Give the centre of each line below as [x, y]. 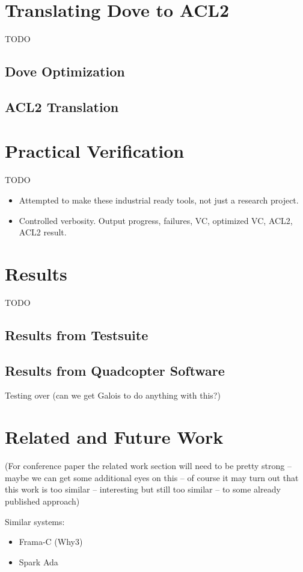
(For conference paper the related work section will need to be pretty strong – [148, 466]
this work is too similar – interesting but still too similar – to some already [143, 489]
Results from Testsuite [77, 334]
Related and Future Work [114, 437]
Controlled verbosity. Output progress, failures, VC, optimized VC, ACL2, [156, 220]
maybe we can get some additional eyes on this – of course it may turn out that [152, 477]
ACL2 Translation [62, 106]
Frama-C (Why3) [51, 542]
